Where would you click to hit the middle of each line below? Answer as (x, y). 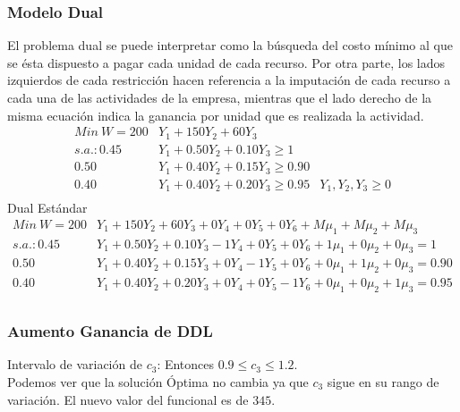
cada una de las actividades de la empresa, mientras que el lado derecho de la (220, 97)
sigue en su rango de (383, 381)
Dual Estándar (47, 208)
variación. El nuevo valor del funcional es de (128, 399)
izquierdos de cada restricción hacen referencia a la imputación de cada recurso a (229, 80)
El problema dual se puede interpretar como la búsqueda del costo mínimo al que (230, 45)
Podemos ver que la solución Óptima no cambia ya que (158, 381)
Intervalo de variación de (75, 364)
